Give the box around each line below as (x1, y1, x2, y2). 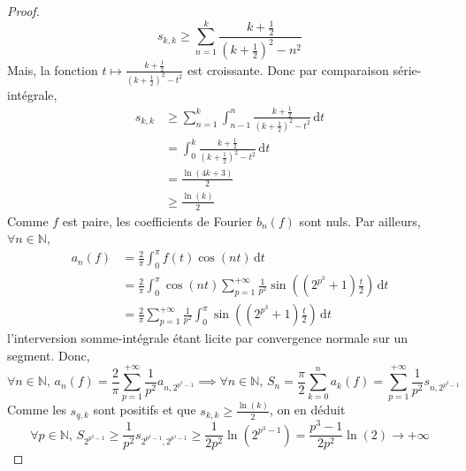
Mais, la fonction (7, 60, 98, 79)
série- (393, 60, 422, 79)
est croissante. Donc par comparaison (187, 60, 389, 79)
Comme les (7, 400, 66, 419)
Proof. (7, 2, 40, 19)
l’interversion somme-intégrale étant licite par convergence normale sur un (7, 329, 409, 347)
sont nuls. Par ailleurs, (299, 211, 421, 230)
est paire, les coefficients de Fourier (62, 211, 253, 230)
